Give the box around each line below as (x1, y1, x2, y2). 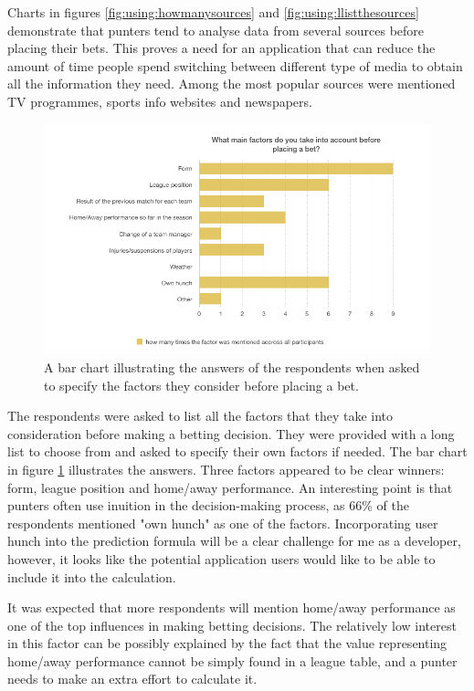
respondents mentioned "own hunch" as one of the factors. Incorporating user (7, 513, 438, 532)
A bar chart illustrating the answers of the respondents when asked (44, 357, 420, 376)
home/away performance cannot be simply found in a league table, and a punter (7, 651, 458, 670)
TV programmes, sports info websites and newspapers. (7, 91, 312, 110)
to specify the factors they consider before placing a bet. (44, 375, 359, 394)
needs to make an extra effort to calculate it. (7, 669, 258, 688)
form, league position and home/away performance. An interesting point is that (7, 477, 453, 497)
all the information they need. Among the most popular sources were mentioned (7, 74, 456, 93)
